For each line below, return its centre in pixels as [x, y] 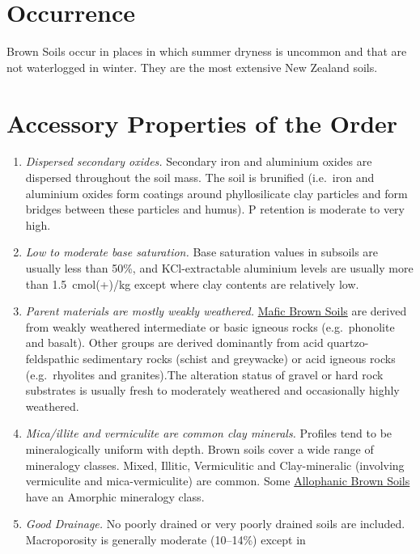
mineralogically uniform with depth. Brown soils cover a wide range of [199, 448]
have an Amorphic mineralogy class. [115, 496]
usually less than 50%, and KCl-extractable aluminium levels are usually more [219, 268]
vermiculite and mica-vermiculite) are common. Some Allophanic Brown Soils [218, 481]
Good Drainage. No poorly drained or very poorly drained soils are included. [215, 524]
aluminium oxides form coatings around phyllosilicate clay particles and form [216, 193]
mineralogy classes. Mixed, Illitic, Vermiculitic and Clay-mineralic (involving [215, 465]
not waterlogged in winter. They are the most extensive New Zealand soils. [192, 67]
